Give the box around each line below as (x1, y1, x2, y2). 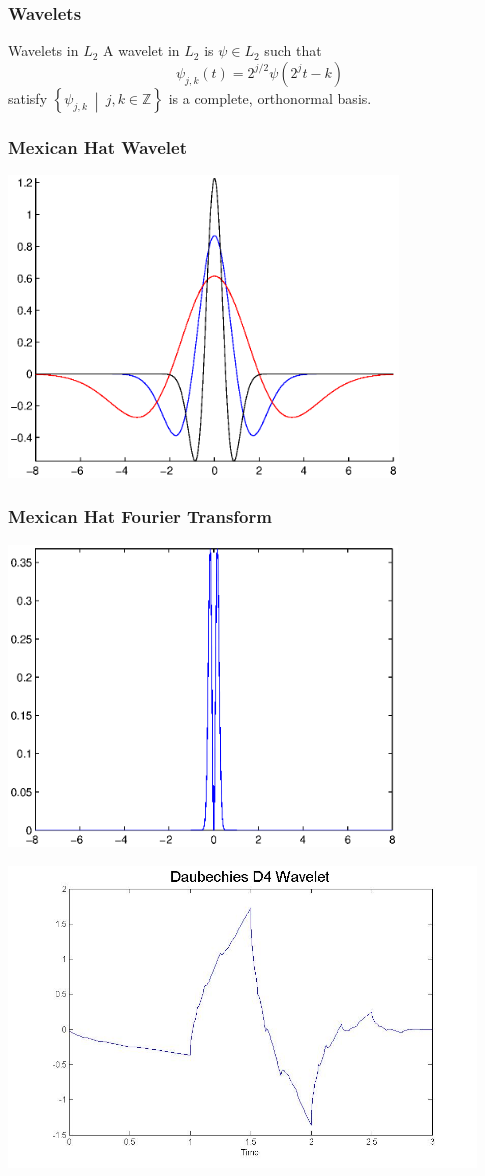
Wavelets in (8, 40, 79, 61)
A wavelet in (103, 40, 180, 61)
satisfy (8, 87, 48, 108)
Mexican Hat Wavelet (8, 135, 187, 160)
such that (264, 40, 322, 61)
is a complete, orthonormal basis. (168, 87, 372, 108)
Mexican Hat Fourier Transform (8, 504, 272, 529)
